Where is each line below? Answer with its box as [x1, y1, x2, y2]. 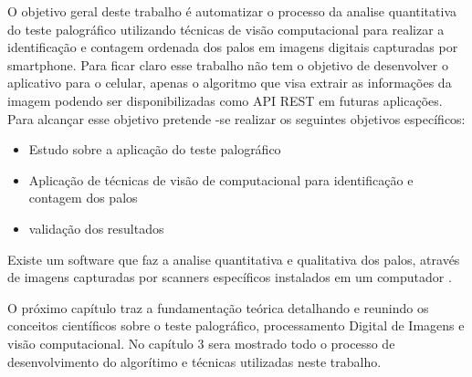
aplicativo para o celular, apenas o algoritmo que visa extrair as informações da [7, 73, 452, 92]
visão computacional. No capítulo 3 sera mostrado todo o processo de [7, 333, 395, 352]
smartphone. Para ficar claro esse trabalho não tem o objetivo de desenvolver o [7, 55, 448, 74]
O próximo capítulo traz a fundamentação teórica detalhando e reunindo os [7, 298, 429, 317]
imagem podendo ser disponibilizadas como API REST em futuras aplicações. [7, 90, 443, 110]
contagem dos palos [28, 188, 138, 207]
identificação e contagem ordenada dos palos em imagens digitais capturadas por [7, 37, 458, 57]
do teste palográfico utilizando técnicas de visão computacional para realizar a [7, 19, 445, 38]
